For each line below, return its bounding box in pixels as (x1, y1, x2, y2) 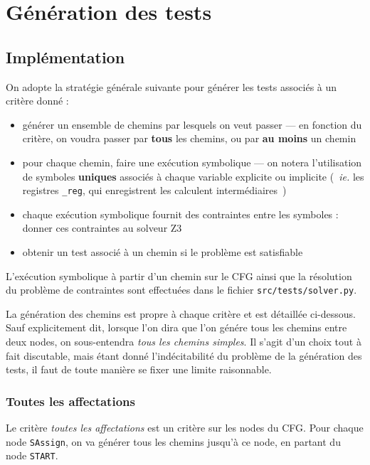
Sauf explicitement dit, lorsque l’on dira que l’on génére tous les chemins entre (6, 320, 347, 335)
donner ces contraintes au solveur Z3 (22, 220, 182, 235)
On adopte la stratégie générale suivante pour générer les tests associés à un (6, 79, 337, 94)
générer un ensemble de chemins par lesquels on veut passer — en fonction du (22, 117, 362, 132)
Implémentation (6, 46, 125, 68)
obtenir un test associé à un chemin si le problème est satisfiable (22, 244, 303, 259)
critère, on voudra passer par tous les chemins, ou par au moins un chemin (22, 131, 356, 146)
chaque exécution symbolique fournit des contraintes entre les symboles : (22, 206, 339, 221)
